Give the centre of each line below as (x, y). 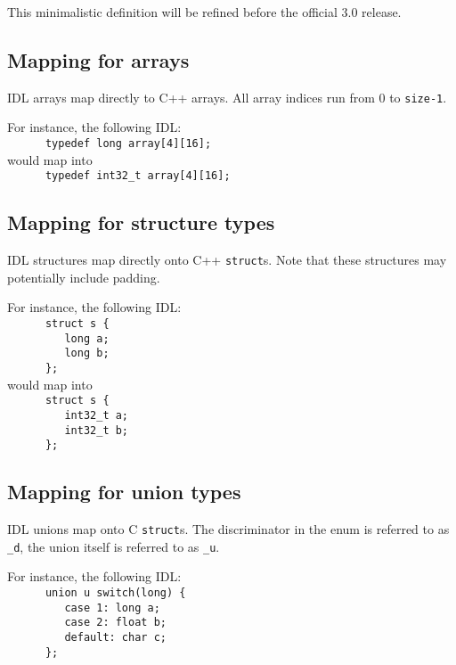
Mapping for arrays (98, 59)
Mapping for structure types (141, 222)
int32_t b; (97, 430)
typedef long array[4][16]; (128, 144)
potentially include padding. (84, 277)
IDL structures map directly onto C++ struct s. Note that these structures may (227, 260)
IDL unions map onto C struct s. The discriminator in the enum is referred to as (228, 529)
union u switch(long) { (115, 592)
